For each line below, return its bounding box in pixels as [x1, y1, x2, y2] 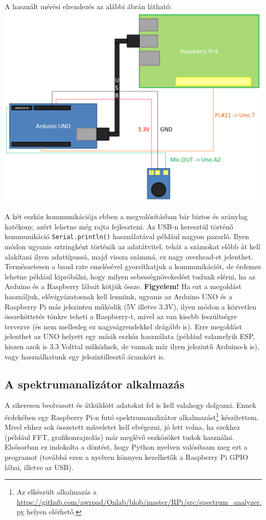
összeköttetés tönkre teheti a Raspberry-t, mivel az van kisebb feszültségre [5, 311, 237, 322]
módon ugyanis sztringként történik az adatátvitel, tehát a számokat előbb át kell [5, 241, 260, 252]
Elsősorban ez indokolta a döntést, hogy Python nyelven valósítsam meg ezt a [5, 441, 248, 452]
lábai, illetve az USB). [5, 461, 74, 472]
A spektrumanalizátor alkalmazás [5, 376, 185, 392]
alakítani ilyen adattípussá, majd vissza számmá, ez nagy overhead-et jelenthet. [5, 251, 253, 262]
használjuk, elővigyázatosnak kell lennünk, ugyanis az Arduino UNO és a [5, 291, 233, 302]
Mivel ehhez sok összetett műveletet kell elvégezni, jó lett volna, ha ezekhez [5, 422, 240, 432]
